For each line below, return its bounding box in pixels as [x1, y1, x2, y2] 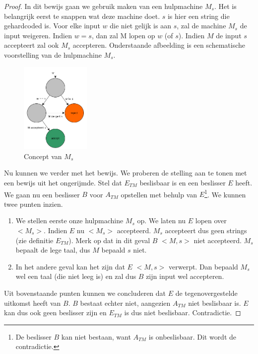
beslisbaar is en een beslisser [139, 177, 226, 187]
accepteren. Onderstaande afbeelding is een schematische [72, 40, 246, 50]
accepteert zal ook [4, 40, 59, 50]
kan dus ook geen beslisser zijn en [4, 307, 107, 318]
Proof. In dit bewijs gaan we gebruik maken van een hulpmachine [4, 1, 203, 11]
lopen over [195, 215, 227, 226]
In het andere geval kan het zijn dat [15, 261, 125, 271]
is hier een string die [167, 10, 230, 21]
